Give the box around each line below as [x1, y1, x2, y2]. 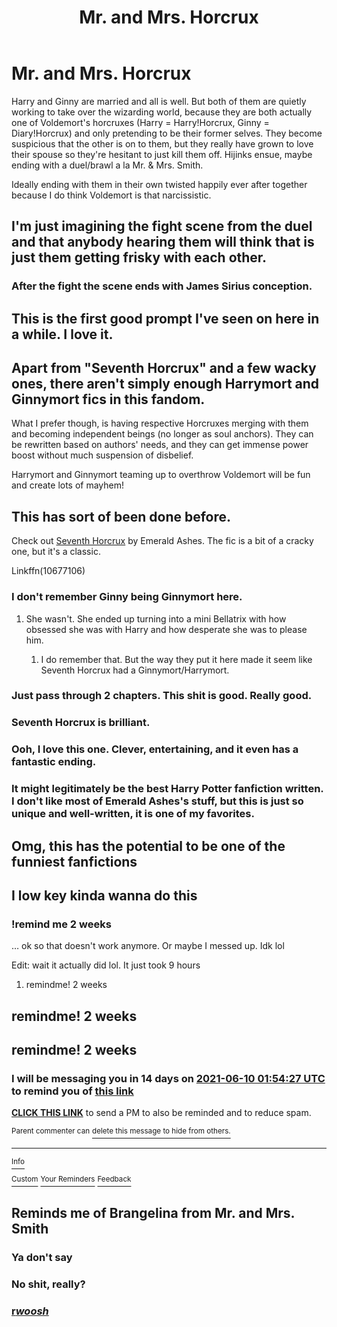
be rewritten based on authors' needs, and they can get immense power [11, 439, 309, 451]
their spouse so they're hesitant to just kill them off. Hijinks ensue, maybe [11, 148, 313, 160]
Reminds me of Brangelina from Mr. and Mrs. [11, 1205, 295, 1222]
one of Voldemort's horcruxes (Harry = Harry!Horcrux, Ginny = [11, 116, 270, 128]
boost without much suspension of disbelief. [11, 449, 194, 461]
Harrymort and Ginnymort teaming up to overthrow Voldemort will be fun [11, 469, 311, 481]
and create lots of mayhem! [11, 479, 125, 491]
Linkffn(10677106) [11, 565, 86, 577]
